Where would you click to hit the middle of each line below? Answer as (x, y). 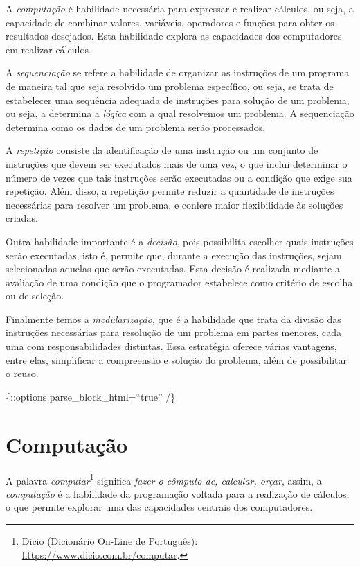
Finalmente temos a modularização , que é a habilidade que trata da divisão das (173, 319)
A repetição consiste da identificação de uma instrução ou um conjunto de (162, 150)
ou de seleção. (35, 296)
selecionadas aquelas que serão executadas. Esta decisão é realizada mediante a (173, 269)
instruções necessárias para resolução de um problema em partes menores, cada (173, 332)
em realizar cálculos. (48, 49)
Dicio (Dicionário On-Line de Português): (110, 541)
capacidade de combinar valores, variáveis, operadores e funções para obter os (170, 22)
